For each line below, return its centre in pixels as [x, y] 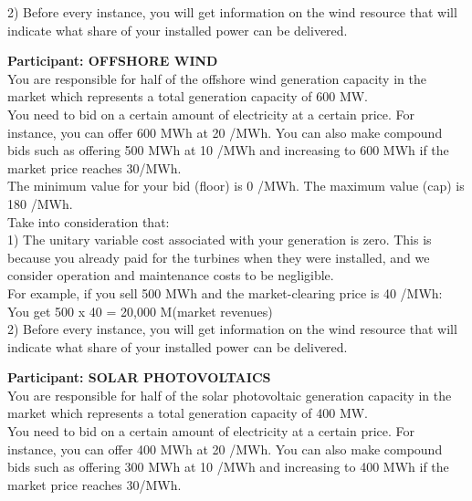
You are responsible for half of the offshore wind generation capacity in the [217, 78]
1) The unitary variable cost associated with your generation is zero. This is [220, 240]
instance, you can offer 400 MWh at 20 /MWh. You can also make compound [225, 449]
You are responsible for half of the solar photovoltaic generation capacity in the [230, 395]
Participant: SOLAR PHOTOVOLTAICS [139, 377]
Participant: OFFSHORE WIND [113, 61]
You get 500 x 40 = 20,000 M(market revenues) [140, 311]
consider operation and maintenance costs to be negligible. [171, 275]
